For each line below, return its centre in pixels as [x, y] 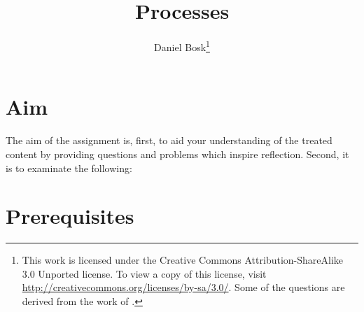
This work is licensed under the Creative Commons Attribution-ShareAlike [183, 260]
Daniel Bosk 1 [182, 46]
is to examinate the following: [69, 168]
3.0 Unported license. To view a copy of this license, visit [144, 273]
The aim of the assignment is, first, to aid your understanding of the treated [169, 140]
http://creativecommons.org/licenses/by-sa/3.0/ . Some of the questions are [183, 287]
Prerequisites [70, 216]
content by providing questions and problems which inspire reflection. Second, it [177, 154]
